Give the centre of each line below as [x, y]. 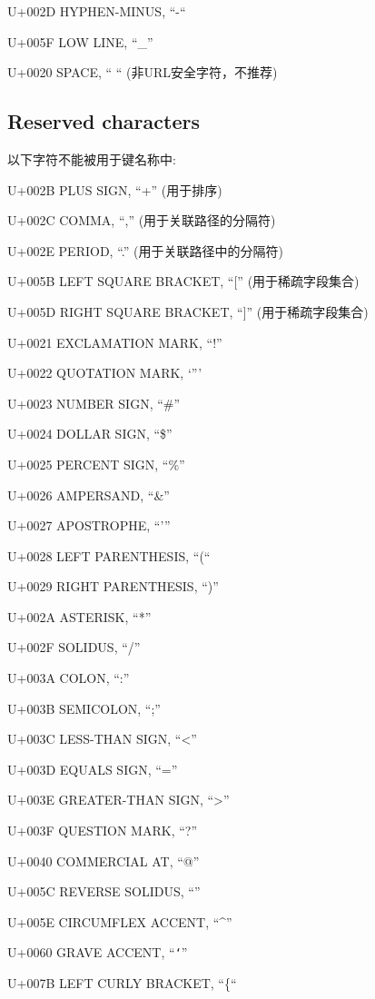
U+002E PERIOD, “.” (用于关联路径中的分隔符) [145, 250]
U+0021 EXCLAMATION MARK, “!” [115, 342]
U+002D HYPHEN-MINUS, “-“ [97, 11]
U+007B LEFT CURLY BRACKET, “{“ [122, 983]
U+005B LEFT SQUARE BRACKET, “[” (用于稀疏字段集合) [183, 281]
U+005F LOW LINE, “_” [80, 41]
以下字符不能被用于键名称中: [92, 158]
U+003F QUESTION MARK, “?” [103, 831]
